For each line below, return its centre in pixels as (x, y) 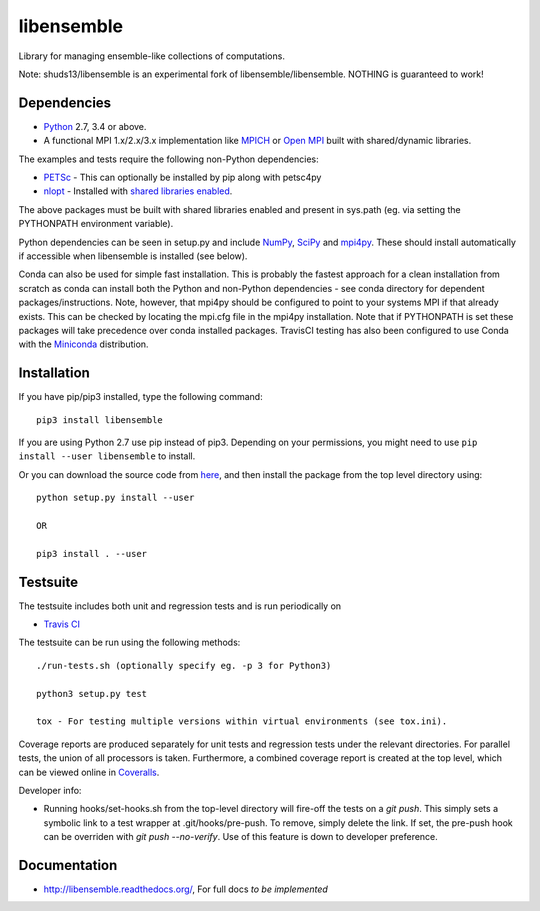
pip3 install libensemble (100, 419)
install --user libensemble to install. (107, 456)
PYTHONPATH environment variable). (96, 224)
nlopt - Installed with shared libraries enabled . (138, 191)
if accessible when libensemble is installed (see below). (133, 256)
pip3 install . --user (92, 553)
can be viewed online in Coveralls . (89, 772)
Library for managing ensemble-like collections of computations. (151, 56)
